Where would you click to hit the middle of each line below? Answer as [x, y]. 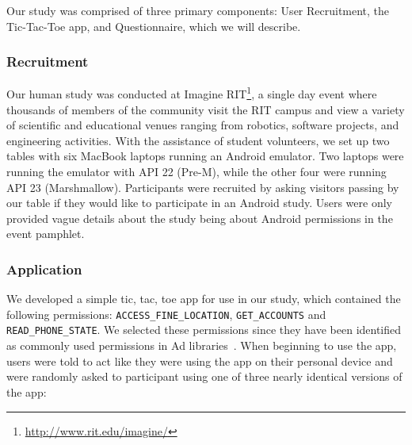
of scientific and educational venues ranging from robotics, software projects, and [203, 125]
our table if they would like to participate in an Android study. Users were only [199, 203]
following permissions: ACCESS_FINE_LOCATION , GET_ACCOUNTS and [166, 314]
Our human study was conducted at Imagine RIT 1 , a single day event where [192, 93]
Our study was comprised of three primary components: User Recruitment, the [198, 10]
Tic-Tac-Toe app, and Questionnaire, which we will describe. [154, 26]
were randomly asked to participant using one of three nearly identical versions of [204, 376]
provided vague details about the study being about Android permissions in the [200, 218]
